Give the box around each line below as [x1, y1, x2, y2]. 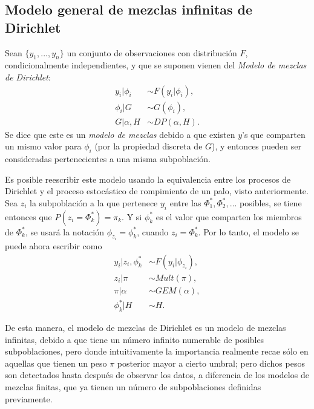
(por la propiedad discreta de [94, 140, 203, 152]
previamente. [5, 392, 53, 405]
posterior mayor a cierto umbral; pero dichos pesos [117, 356, 305, 369]
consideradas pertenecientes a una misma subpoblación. [5, 152, 211, 165]
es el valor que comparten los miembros [155, 210, 302, 223]
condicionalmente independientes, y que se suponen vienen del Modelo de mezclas [5, 59, 307, 71]
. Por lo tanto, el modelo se [198, 225, 299, 238]
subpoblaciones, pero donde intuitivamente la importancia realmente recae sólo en [5, 345, 309, 358]
